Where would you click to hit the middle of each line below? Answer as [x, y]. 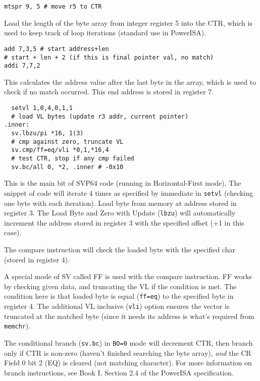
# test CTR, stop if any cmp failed [73, 158]
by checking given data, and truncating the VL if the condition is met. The [120, 286]
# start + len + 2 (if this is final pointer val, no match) [109, 57]
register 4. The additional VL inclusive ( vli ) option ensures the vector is [117, 306]
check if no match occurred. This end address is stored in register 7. [109, 92]
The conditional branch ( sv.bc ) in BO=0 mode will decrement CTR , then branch [128, 342]
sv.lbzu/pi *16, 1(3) [47, 133]
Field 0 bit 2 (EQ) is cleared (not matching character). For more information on [128, 363]
